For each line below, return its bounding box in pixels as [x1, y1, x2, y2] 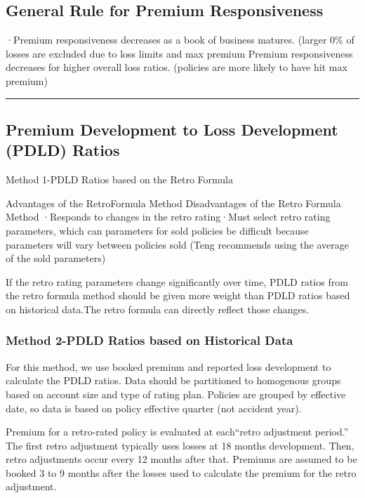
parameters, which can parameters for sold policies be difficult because [6, 223, 309, 237]
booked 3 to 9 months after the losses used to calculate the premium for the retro [6, 465, 357, 480]
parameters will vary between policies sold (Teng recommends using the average [6, 237, 349, 251]
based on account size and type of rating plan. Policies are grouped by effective [6, 386, 346, 401]
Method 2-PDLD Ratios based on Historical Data [6, 332, 293, 349]
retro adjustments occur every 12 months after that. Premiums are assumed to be [6, 452, 357, 466]
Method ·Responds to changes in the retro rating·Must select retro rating [6, 209, 331, 224]
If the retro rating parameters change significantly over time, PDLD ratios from [6, 274, 348, 289]
